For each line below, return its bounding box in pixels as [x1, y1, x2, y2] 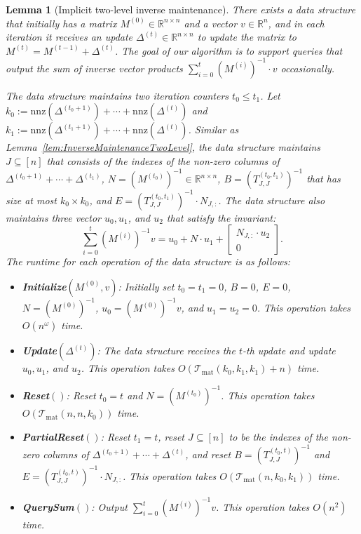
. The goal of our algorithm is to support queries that [114, 43, 343, 58]
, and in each [268, 15, 325, 30]
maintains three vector [6, 210, 101, 225]
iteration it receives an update [6, 29, 133, 44]
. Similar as [188, 122, 239, 137]
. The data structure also [218, 192, 325, 207]
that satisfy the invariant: [166, 210, 276, 225]
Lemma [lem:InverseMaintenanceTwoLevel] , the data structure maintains [6, 140, 320, 154]
